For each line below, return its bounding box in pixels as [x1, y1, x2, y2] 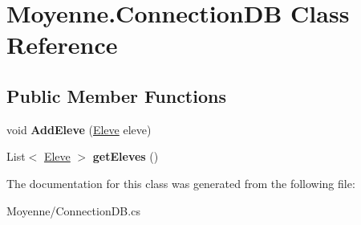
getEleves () [92, 148, 159, 165]
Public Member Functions [6, 83, 226, 108]
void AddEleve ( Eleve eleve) [6, 121, 152, 137]
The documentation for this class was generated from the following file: [6, 174, 355, 191]
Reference [6, 28, 118, 61]
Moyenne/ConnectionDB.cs [6, 202, 140, 219]
